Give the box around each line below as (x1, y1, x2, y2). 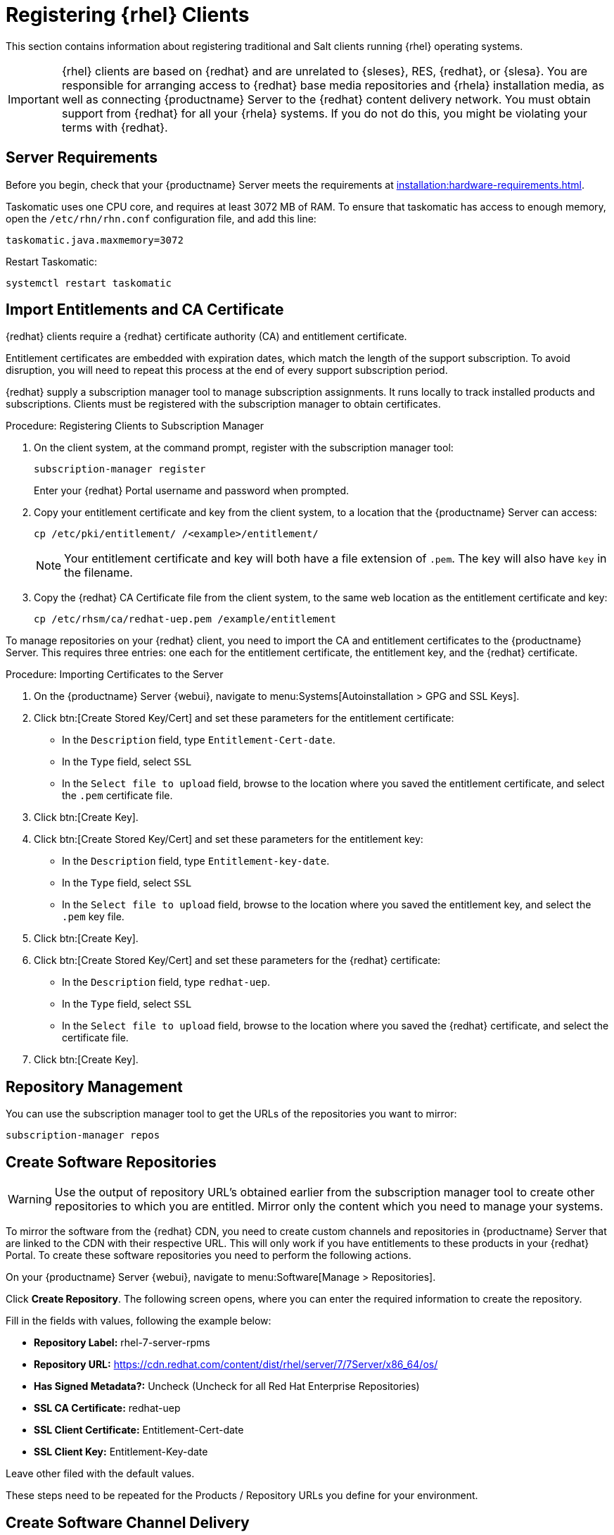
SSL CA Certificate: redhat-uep (34, 1402, 181, 1415)
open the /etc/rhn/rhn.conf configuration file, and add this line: (6, 212, 316, 225)
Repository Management (6, 1077, 183, 1096)
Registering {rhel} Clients (6, 3, 250, 27)
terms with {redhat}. (61, 120, 168, 134)
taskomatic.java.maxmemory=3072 (6, 234, 184, 246)
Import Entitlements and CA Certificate (6, 301, 284, 319)
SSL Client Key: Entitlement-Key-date (34, 1446, 208, 1458)
